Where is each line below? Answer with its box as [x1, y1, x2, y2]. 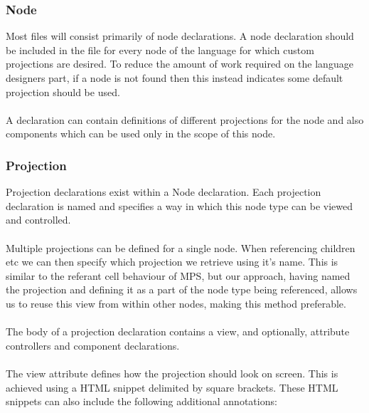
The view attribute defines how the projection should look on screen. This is [6, 365, 338, 380]
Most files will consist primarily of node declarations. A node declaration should [6, 28, 354, 43]
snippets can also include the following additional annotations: [6, 394, 277, 409]
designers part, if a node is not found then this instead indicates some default [6, 70, 343, 85]
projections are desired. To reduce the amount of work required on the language [6, 56, 353, 71]
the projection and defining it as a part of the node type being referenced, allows [6, 282, 358, 297]
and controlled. [6, 212, 71, 227]
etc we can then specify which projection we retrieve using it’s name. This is [6, 254, 338, 269]
